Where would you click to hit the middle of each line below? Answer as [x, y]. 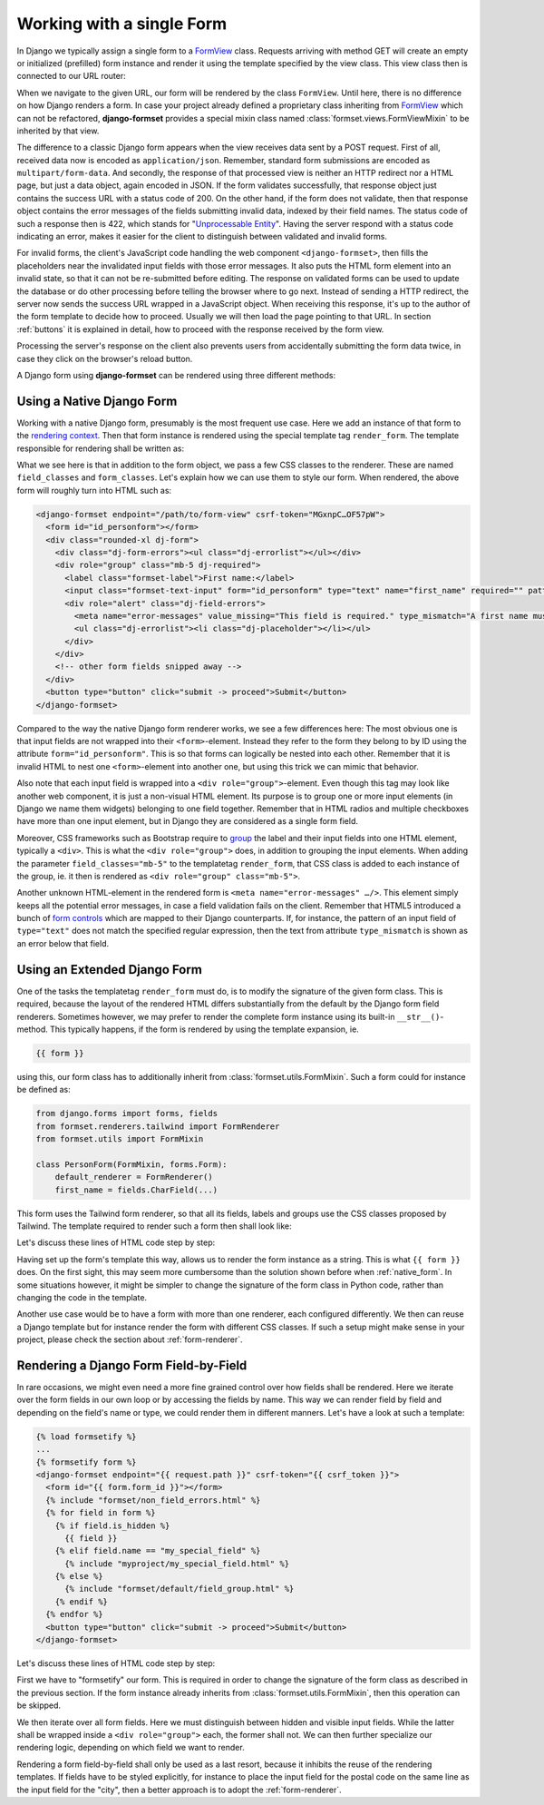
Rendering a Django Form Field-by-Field [132, 1365]
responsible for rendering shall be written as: [101, 448]
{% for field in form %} [101, 1513]
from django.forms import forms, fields [126, 1113]
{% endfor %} [74, 1614]
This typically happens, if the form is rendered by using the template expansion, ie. [205, 1029]
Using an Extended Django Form [110, 970]
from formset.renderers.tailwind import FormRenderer [158, 1126]
